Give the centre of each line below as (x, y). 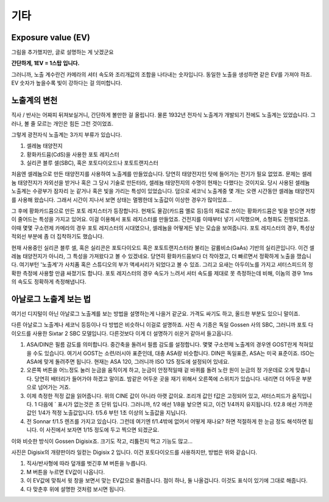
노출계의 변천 (34, 101)
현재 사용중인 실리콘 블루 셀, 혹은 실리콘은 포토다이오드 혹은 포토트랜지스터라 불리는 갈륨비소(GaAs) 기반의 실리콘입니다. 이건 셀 (163, 247)
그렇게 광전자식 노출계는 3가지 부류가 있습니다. (66, 135)
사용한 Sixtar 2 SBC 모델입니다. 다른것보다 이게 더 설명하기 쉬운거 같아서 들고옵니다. (133, 333)
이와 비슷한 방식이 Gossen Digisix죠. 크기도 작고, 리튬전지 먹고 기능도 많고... (102, 441)
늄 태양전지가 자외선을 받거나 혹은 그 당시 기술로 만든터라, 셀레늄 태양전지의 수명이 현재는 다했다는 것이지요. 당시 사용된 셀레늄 (161, 182)
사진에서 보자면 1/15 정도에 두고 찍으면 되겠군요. (103, 430)
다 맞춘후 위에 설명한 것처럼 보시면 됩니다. (76, 489)
